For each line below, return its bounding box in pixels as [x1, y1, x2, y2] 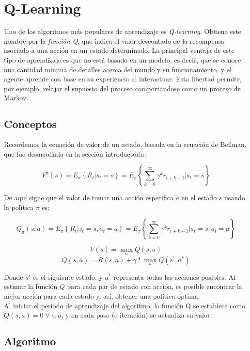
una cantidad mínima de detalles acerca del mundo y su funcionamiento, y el [4, 64, 232, 74]
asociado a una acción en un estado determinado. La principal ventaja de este [4, 45, 234, 55]
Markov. [4, 93, 29, 103]
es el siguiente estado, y [32, 271, 103, 282]
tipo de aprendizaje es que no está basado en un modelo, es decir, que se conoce [4, 54, 241, 64]
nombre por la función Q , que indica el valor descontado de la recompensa [4, 35, 225, 46]
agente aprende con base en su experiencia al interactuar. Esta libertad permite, [4, 74, 242, 84]
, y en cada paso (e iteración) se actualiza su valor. [61, 310, 212, 320]
